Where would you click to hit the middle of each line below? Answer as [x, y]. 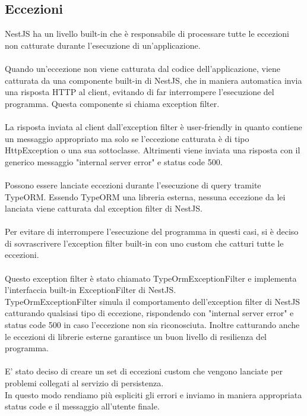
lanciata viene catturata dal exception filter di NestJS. [104, 208]
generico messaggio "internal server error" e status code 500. [114, 161]
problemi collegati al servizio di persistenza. [84, 383]
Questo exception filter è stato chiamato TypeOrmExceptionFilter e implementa [151, 278]
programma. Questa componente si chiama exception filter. [112, 103]
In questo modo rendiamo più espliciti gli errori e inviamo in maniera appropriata [153, 394]
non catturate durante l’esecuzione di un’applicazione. [103, 45]
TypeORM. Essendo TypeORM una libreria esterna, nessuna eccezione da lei [145, 196]
